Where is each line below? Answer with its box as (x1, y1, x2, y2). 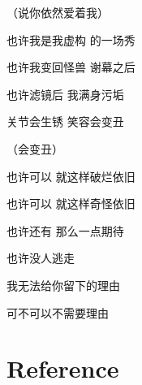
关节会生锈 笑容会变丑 (6, 113, 124, 130)
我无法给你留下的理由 (6, 276, 120, 293)
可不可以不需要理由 (6, 304, 109, 321)
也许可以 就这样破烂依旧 (6, 167, 136, 184)
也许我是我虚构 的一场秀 (6, 31, 136, 48)
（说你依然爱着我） (6, 4, 109, 20)
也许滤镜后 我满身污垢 (6, 85, 124, 102)
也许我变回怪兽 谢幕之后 (6, 58, 136, 76)
